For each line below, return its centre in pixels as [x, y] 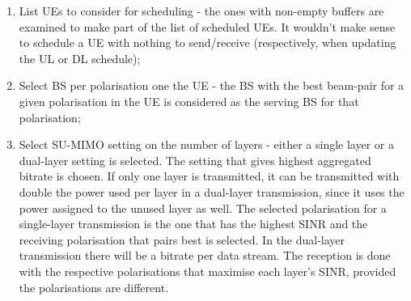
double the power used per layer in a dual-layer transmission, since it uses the [212, 191]
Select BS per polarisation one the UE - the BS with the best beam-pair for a [212, 85]
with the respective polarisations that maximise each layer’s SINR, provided [208, 271]
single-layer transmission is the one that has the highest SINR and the [193, 224]
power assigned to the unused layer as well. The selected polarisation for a [203, 208]
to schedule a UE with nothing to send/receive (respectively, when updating [208, 42]
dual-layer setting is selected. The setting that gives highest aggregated [195, 160]
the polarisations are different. [94, 287]
